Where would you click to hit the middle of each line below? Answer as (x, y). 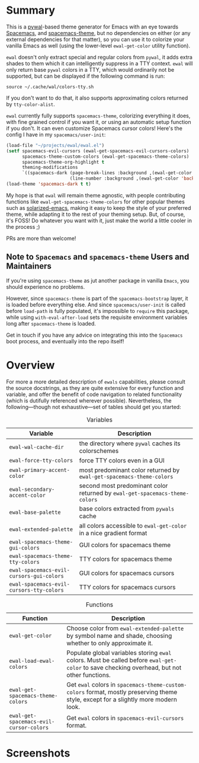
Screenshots (38, 753)
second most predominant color (123, 486)
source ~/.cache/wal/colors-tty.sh (50, 87)
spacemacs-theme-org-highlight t (63, 162)
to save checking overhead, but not (132, 668)
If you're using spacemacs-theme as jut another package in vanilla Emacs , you (98, 280)
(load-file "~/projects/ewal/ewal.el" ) (55, 145)
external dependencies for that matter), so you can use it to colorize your (95, 39)
